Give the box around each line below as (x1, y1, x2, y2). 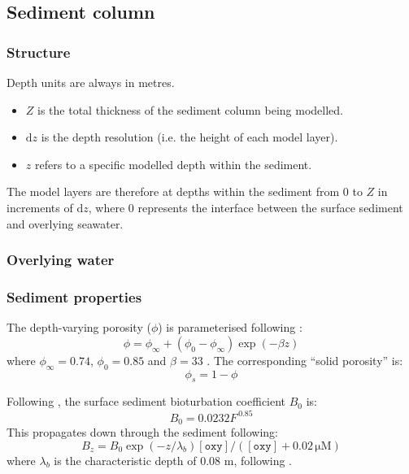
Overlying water (7, 250, 115, 270)
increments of (7, 198, 73, 215)
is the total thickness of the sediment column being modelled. (37, 101, 343, 118)
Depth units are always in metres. (7, 74, 175, 90)
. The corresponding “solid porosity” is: (207, 351, 403, 368)
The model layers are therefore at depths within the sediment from (7, 183, 340, 200)
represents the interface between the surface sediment (137, 198, 403, 215)
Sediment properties (7, 286, 142, 307)
